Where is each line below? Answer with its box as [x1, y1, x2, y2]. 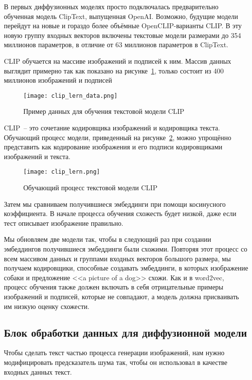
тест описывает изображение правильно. [4, 217, 124, 228]
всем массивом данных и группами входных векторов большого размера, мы [4, 253, 231, 263]
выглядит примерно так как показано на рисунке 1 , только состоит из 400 [4, 65, 224, 75]
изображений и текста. [4, 151, 71, 161]
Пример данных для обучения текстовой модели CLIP [23, 106, 184, 116]
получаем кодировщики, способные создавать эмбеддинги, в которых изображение [4, 263, 248, 273]
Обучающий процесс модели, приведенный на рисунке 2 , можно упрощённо [4, 132, 232, 142]
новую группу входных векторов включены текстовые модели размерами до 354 [4, 30, 241, 40]
